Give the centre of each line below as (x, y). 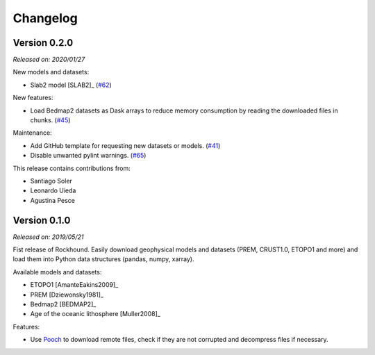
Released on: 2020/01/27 (49, 60)
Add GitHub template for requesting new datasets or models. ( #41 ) (125, 145)
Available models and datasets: (57, 272)
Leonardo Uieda (53, 190)
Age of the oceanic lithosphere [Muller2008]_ (95, 314)
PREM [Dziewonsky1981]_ (67, 295)
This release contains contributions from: (72, 168)
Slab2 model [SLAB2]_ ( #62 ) (71, 85)
